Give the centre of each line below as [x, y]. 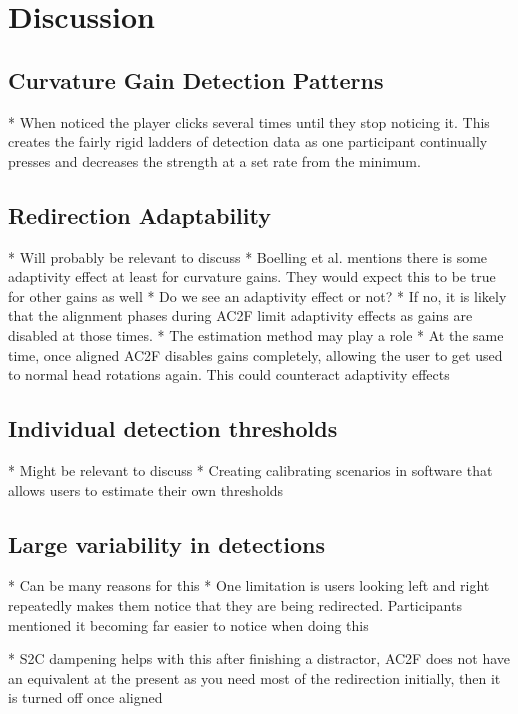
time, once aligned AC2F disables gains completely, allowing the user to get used [255, 354]
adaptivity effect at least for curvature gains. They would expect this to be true [252, 276]
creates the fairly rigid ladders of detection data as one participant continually [248, 141]
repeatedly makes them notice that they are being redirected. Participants [235, 604]
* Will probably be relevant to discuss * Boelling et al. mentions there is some [248, 256]
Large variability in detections [166, 543]
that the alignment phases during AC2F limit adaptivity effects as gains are [240, 315]
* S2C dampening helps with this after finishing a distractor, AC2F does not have [259, 658]
